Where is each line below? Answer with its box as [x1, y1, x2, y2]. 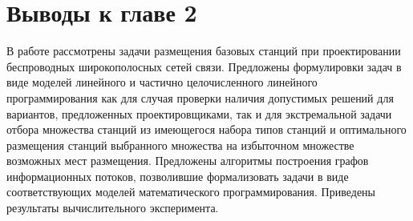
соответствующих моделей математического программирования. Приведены [6, 183, 375, 200]
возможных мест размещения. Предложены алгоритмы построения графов [6, 152, 369, 169]
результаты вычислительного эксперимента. [6, 199, 219, 216]
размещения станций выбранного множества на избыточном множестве [6, 136, 354, 153]
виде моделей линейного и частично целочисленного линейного [6, 74, 318, 90]
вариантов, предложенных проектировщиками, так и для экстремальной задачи [6, 105, 392, 122]
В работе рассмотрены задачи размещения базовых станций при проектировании [6, 42, 401, 59]
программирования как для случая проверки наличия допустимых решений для [6, 89, 394, 106]
